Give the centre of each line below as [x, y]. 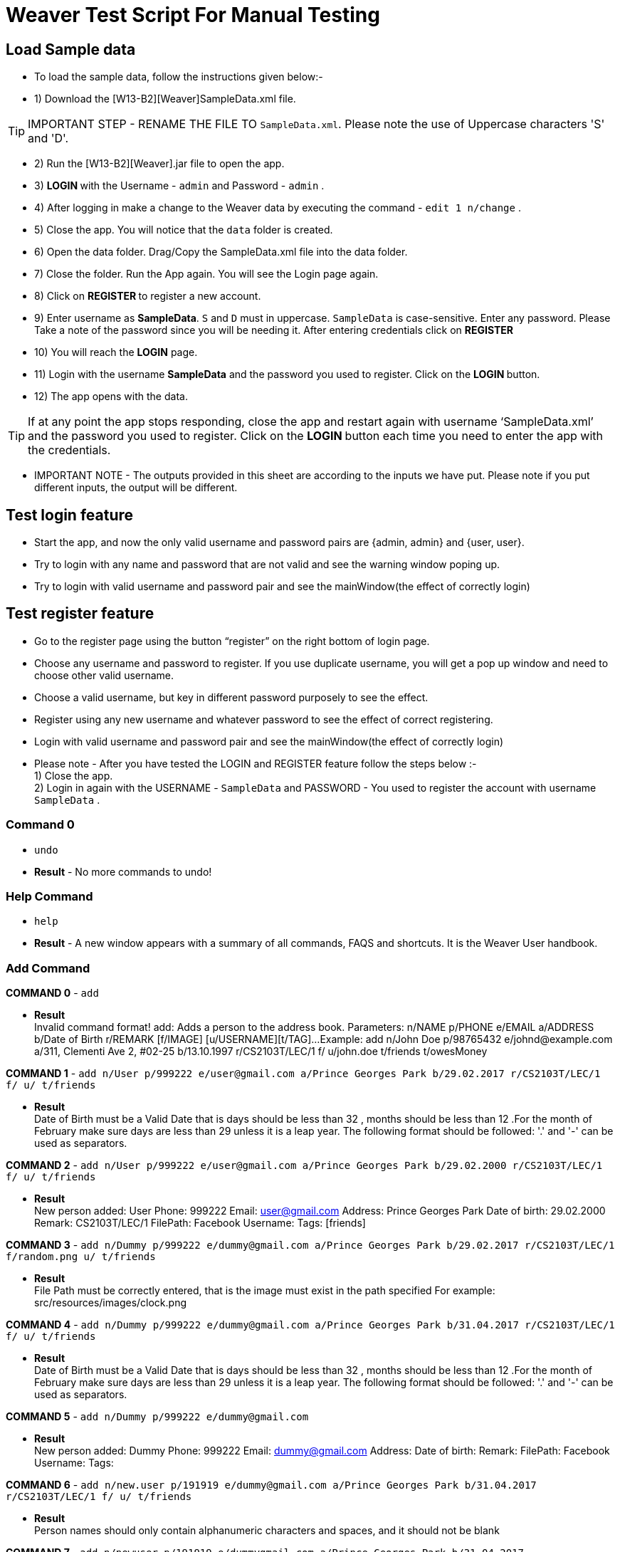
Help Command [49, 896]
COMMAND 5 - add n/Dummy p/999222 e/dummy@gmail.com [157, 1417]
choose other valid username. [104, 675]
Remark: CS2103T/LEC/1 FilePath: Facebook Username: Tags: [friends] [200, 1223]
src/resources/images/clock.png [110, 1303]
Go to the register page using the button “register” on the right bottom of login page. [232, 641]
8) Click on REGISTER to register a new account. [148, 296]
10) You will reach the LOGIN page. [116, 352]
